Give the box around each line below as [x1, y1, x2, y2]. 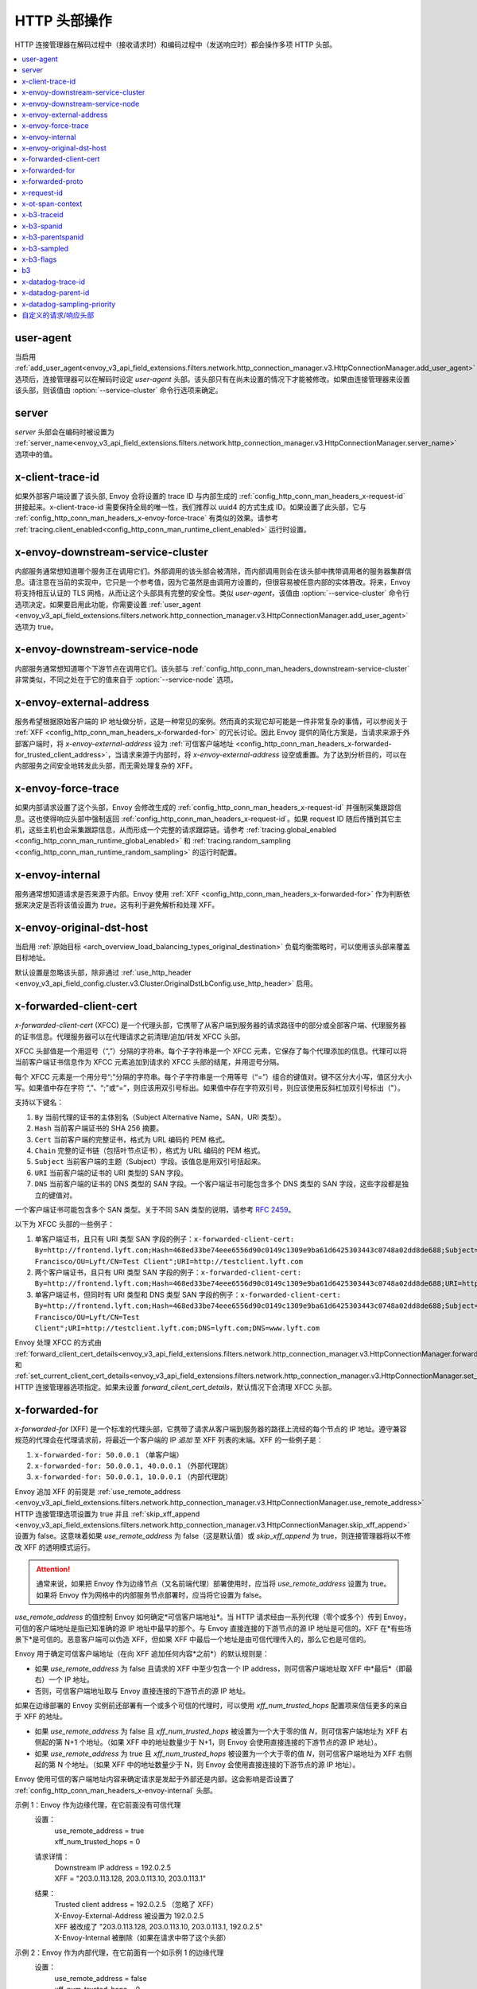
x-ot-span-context [21, 199, 83, 208]
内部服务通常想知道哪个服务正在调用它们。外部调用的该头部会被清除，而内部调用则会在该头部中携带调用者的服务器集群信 [14, 566, 412, 576]
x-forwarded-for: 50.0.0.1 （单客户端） [34, 1450, 184, 1459]
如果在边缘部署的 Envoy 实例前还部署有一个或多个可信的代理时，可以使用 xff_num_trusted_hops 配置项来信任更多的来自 [14, 1700, 408, 1710]
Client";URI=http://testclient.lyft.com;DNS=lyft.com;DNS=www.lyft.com [34, 1323, 320, 1333]
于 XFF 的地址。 [14, 1711, 67, 1722]
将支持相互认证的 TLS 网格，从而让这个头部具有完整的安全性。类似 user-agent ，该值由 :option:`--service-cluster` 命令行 [14, 589, 410, 598]
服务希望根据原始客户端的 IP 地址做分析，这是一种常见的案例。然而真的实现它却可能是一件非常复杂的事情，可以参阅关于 [14, 716, 409, 726]
